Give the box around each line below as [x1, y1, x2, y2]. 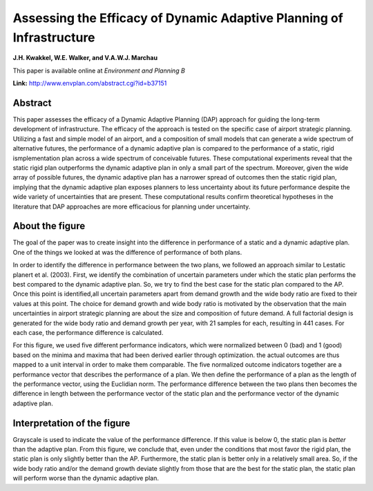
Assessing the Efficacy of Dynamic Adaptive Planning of [12, 10, 343, 26]
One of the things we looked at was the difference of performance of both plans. [12, 248, 242, 256]
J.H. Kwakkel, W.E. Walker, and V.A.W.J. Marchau [12, 54, 158, 62]
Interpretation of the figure [12, 417, 131, 429]
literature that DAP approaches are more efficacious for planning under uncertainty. [12, 202, 251, 211]
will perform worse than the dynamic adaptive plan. [12, 474, 159, 483]
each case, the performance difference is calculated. [12, 328, 164, 336]
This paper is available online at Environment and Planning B [12, 66, 186, 75]
